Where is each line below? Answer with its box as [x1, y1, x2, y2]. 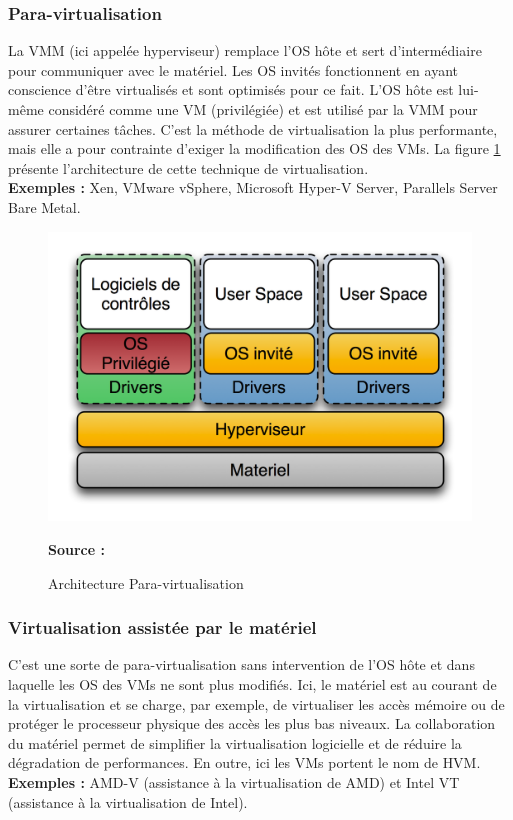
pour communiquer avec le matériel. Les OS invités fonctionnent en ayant [8, 59, 459, 80]
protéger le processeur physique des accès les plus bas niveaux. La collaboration [8, 713, 496, 734]
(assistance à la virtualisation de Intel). [8, 791, 248, 812]
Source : [48, 539, 105, 559]
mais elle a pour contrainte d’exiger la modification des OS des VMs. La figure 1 [8, 138, 501, 159]
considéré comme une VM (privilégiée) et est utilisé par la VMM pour [48, 99, 478, 119]
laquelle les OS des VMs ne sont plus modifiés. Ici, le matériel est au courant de [8, 674, 497, 694]
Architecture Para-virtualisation [48, 572, 244, 593]
